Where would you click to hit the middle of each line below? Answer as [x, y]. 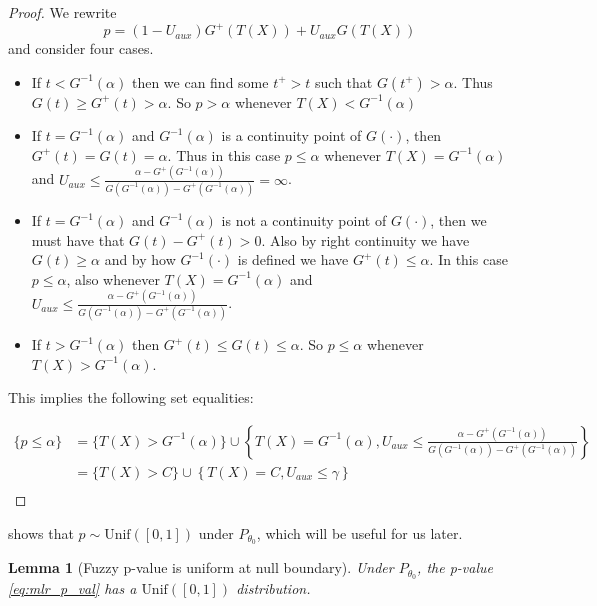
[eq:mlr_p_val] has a [72, 588]
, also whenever [113, 278]
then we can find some [200, 81]
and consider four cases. [81, 48]
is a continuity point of [291, 135]
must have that [78, 239]
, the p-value [455, 567]
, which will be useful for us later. [359, 532]
